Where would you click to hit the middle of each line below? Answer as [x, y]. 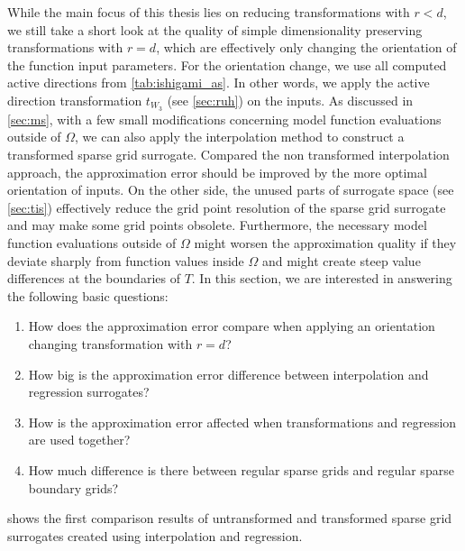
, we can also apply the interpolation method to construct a [240, 137]
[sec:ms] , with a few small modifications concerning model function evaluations [224, 119]
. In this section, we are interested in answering [322, 278]
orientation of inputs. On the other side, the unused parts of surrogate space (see [231, 190]
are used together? [79, 440]
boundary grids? [73, 487]
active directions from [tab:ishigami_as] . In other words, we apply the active [219, 83]
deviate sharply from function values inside [126, 260]
